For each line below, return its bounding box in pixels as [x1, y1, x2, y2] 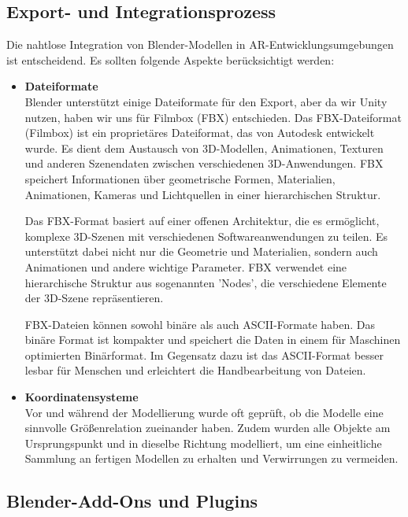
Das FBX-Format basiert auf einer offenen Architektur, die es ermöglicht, [24, 212, 380, 229]
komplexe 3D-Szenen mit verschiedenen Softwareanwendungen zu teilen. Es [24, 227, 388, 244]
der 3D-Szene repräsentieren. [24, 290, 164, 306]
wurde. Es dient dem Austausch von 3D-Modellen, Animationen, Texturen [24, 139, 384, 156]
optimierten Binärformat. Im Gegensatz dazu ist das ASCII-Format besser [24, 346, 384, 363]
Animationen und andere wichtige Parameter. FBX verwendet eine [24, 258, 347, 275]
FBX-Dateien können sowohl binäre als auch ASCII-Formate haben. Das [24, 316, 376, 332]
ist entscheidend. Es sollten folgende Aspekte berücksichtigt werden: [6, 51, 335, 68]
